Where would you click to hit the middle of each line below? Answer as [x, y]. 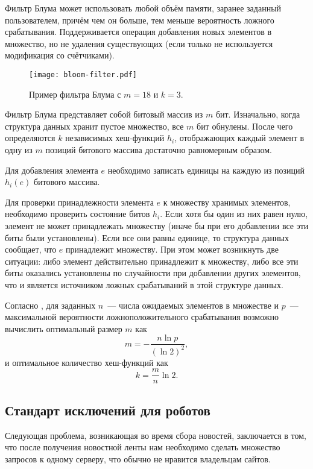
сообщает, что [31, 249]
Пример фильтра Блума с [75, 94]
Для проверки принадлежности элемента [79, 202]
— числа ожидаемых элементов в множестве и [193, 305]
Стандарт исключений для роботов [108, 410]
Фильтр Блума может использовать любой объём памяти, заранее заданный [143, 8]
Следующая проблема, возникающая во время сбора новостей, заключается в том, [156, 435]
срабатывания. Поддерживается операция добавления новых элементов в [138, 32]
